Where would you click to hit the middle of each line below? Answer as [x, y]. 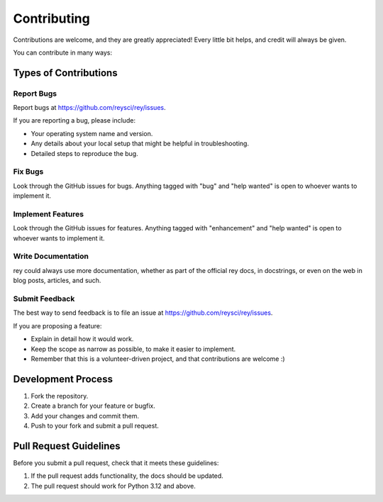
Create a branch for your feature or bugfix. [93, 406]
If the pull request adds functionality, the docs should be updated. [127, 476]
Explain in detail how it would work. [82, 339]
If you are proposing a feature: [57, 325]
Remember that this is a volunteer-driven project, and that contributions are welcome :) [158, 359]
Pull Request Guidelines [67, 446]
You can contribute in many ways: [63, 52]
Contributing [51, 18]
